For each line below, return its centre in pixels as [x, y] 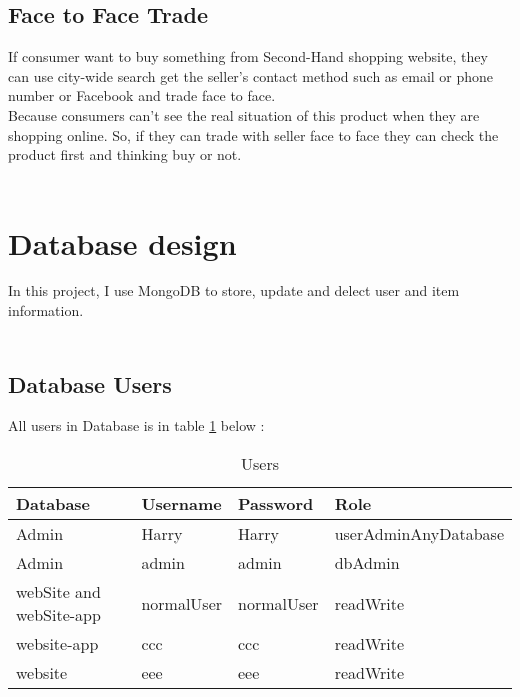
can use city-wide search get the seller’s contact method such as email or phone [251, 75]
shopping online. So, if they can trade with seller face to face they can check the [253, 134]
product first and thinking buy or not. [125, 154]
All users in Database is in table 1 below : [136, 425]
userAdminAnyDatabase [419, 534]
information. [46, 310]
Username [181, 504]
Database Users [90, 383]
